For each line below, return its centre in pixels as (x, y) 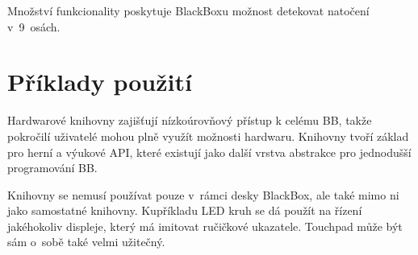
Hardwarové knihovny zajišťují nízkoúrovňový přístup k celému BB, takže (190, 120)
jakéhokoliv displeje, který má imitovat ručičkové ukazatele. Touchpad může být (205, 226)
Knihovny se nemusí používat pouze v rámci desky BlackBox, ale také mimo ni (203, 194)
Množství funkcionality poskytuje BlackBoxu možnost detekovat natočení (188, 10)
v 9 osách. (34, 26)
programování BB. (52, 168)
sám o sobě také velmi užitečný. (86, 242)
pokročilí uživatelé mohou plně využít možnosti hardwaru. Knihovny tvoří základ (208, 136)
